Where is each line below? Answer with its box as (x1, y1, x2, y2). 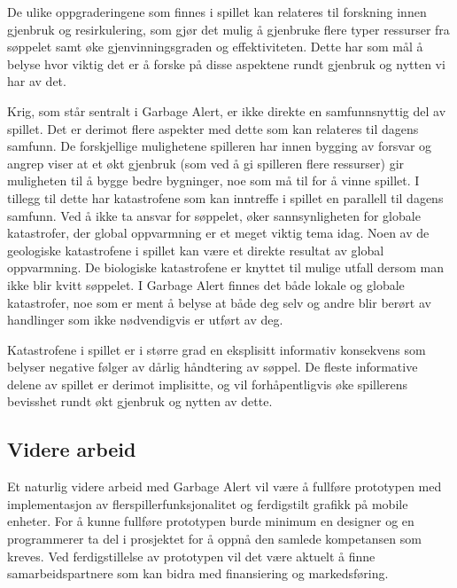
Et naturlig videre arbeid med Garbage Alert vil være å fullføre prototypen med (7, 477, 442, 496)
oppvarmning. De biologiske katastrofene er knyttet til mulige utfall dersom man (7, 258, 444, 277)
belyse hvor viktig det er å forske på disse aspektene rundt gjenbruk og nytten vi (7, 54, 445, 73)
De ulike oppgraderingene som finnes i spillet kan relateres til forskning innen (7, 3, 427, 20)
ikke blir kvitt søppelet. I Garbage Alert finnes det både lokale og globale (7, 275, 405, 294)
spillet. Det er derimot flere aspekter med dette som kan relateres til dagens (7, 119, 419, 137)
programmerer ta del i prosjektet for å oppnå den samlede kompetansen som (7, 529, 422, 548)
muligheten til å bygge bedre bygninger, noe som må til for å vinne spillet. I (7, 171, 420, 190)
